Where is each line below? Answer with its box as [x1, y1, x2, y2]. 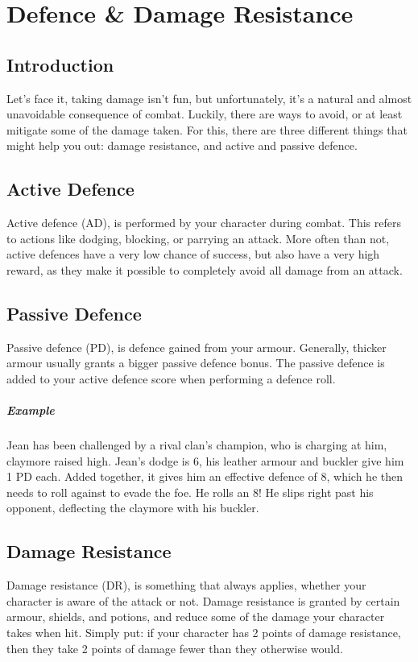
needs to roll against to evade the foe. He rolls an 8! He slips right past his [6, 483, 374, 500]
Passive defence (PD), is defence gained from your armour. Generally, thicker [6, 338, 387, 355]
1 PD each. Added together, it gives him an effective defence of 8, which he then [6, 468, 404, 485]
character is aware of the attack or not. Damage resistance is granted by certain [6, 592, 400, 609]
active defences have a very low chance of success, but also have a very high [6, 246, 380, 263]
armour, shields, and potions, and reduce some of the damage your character [6, 608, 385, 625]
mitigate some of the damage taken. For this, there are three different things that [6, 121, 408, 138]
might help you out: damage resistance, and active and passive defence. [6, 137, 358, 154]
